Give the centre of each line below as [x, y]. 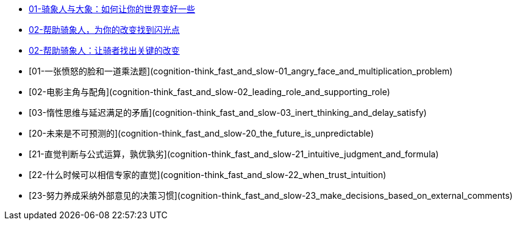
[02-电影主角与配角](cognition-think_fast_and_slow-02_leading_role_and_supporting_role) [209, 92]
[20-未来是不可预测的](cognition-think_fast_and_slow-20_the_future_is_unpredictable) [201, 133]
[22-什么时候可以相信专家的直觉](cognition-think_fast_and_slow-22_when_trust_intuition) [208, 175]
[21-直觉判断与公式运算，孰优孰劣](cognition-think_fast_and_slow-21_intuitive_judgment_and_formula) [234, 154]
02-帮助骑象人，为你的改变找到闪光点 [104, 30]
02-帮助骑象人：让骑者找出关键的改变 [104, 50]
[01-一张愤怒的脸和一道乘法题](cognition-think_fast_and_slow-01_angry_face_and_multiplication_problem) [241, 71]
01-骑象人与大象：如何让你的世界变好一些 [112, 9]
